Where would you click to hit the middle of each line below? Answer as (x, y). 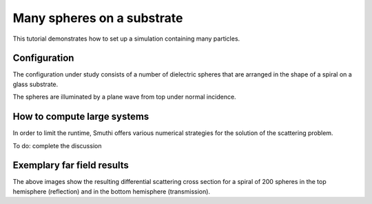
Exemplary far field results (71, 165)
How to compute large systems (81, 117)
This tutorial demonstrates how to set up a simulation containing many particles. (126, 39)
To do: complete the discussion (57, 145)
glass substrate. (35, 84)
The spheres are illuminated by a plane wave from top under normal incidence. (125, 97)
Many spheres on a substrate (98, 18)
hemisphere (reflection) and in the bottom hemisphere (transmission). (111, 191)
